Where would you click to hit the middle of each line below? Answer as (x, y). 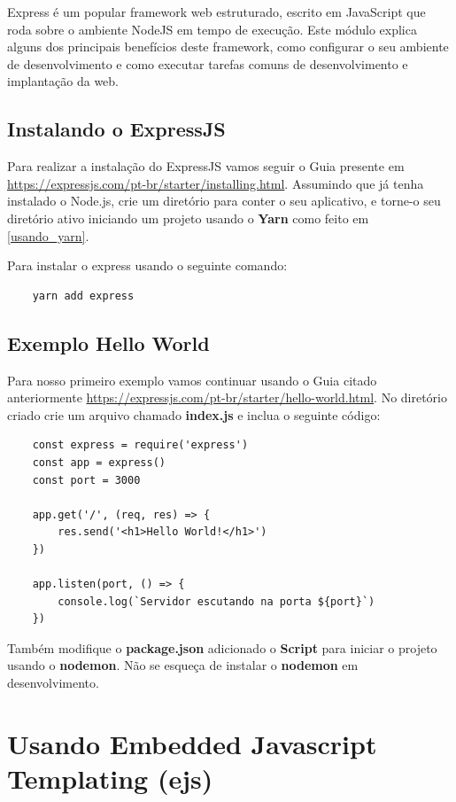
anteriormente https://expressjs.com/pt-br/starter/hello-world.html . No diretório (227, 397)
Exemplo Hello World (108, 343)
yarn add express (83, 296)
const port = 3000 (86, 480)
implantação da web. (63, 81)
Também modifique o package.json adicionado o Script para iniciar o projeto (222, 647)
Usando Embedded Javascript (192, 743)
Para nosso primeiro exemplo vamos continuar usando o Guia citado (192, 380)
